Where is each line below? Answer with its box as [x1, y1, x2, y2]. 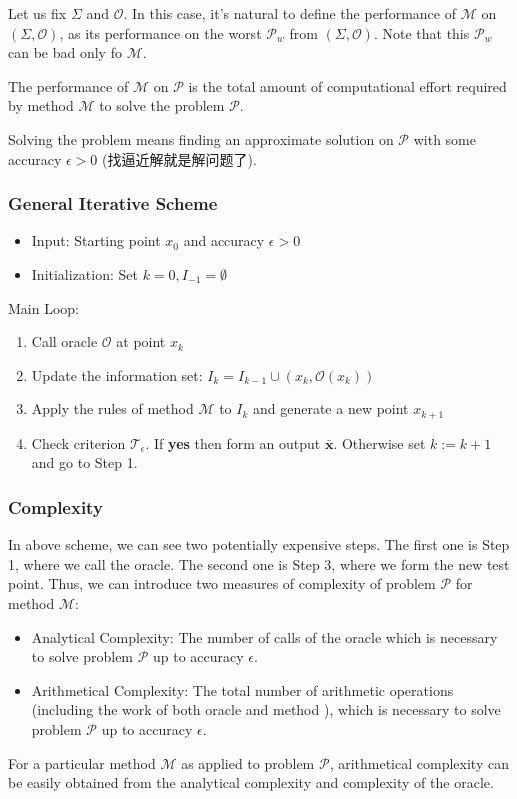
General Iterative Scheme [8, 191, 218, 216]
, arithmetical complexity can [329, 752, 509, 773]
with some [413, 128, 476, 149]
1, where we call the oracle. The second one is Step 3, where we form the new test [8, 553, 510, 574]
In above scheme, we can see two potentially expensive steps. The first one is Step [8, 534, 510, 555]
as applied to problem [181, 752, 315, 773]
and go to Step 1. [31, 452, 138, 473]
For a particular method [8, 752, 156, 773]
